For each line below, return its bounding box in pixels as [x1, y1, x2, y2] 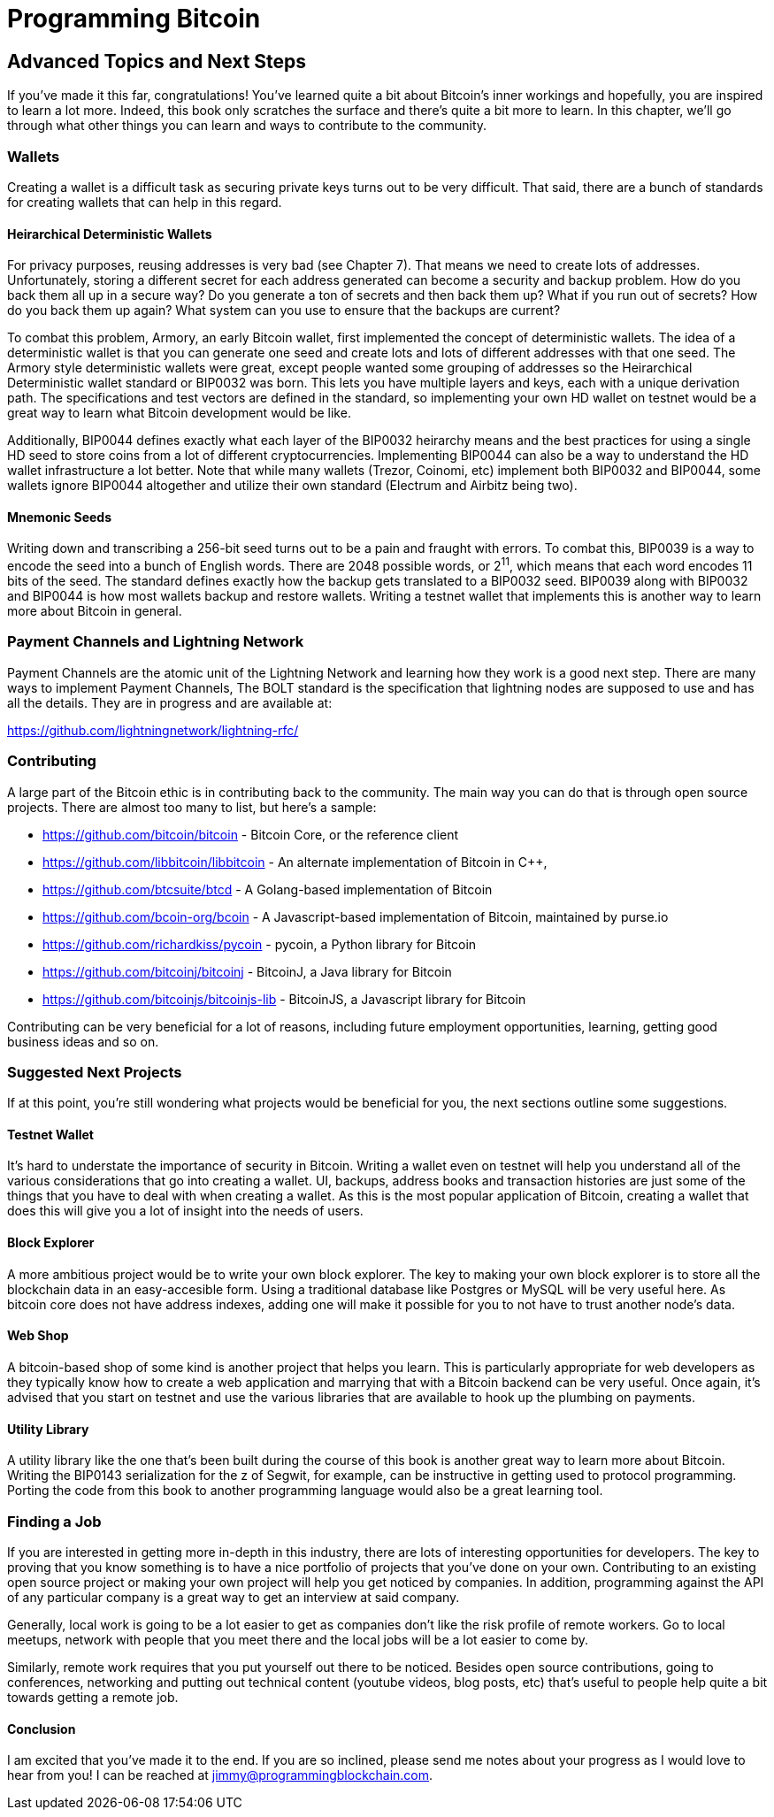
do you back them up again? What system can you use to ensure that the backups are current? [7, 303, 561, 318]
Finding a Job [7, 1512, 102, 1530]
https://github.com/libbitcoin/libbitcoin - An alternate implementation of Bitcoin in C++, [42, 854, 548, 870]
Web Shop [7, 1328, 69, 1344]
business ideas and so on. [7, 1033, 159, 1049]
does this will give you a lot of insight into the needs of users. [7, 1203, 364, 1219]
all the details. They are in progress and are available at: [7, 694, 333, 710]
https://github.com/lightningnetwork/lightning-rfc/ [7, 722, 299, 738]
